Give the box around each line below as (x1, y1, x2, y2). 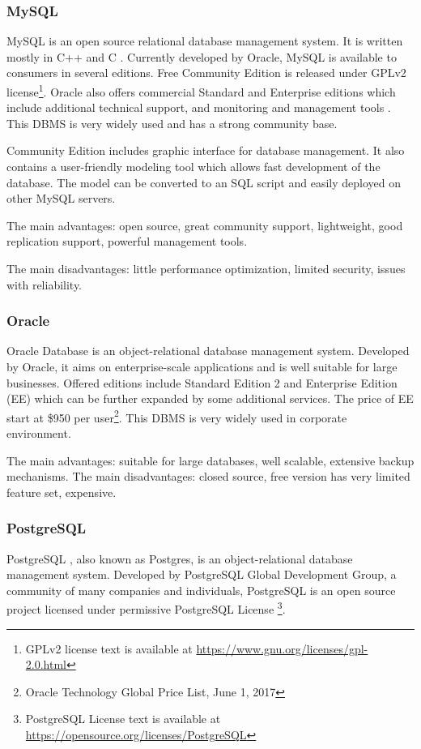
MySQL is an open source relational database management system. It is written (6, 32, 403, 49)
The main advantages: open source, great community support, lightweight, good (6, 216, 403, 233)
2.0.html (25, 656, 66, 673)
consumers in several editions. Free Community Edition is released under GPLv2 (6, 64, 406, 81)
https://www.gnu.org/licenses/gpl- (196, 640, 368, 657)
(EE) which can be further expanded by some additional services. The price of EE (6, 390, 414, 407)
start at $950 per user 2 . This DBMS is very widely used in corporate (6, 406, 347, 426)
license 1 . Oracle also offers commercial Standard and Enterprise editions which (6, 81, 396, 100)
